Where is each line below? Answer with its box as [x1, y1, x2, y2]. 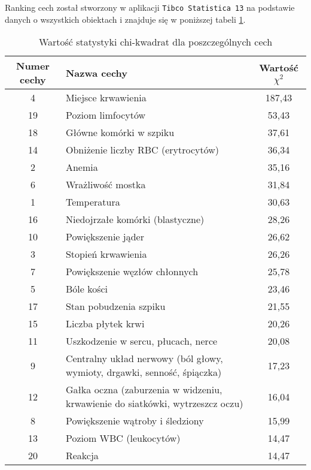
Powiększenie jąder [65, 230, 144, 244]
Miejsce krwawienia [65, 91, 147, 105]
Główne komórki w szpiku [65, 125, 175, 140]
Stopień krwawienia [65, 247, 147, 261]
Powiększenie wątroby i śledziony [65, 414, 204, 428]
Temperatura [65, 195, 120, 209]
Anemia [65, 160, 98, 174]
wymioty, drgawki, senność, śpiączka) [65, 365, 222, 379]
